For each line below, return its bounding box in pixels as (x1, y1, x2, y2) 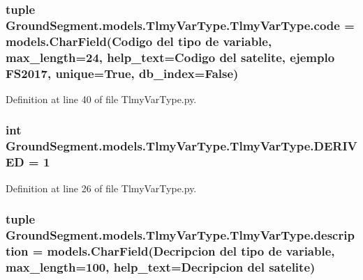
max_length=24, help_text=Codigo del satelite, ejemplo (6, 48, 335, 65)
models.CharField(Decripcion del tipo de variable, (47, 242, 335, 259)
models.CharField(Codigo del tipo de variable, (6, 32, 272, 49)
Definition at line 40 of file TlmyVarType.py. (6, 91, 197, 106)
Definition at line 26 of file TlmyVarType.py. (6, 180, 197, 195)
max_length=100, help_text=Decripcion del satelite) (6, 258, 316, 275)
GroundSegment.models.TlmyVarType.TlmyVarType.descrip (6, 226, 355, 243)
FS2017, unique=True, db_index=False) (6, 64, 239, 81)
